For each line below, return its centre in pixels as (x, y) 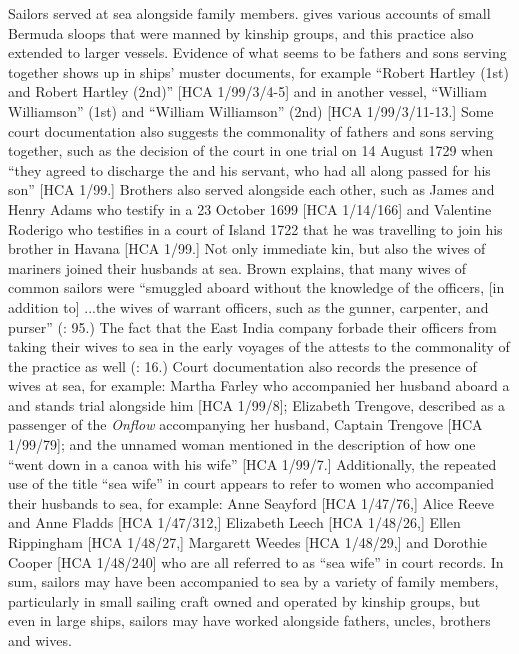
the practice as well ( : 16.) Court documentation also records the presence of (242, 365)
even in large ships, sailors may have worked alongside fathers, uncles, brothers (249, 620)
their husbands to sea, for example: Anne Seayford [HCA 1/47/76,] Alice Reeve (251, 502)
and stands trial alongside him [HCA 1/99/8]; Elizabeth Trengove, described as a (256, 404)
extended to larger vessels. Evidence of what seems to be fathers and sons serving (257, 52)
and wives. (40, 640)
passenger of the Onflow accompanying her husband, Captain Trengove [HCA (245, 424)
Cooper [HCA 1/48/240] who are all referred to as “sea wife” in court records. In (256, 561)
